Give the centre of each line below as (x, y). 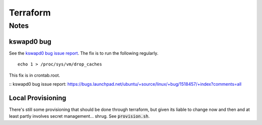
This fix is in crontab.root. (34, 75)
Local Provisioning (38, 98)
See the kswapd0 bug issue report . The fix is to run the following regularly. (84, 53)
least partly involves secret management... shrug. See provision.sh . (79, 116)
